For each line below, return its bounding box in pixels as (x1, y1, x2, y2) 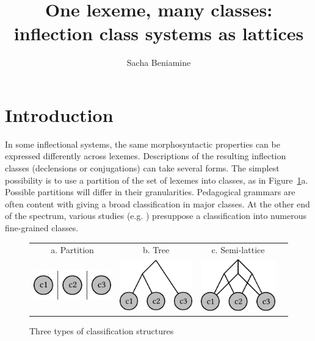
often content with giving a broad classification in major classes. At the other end (5, 197, 310, 210)
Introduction (5, 102, 114, 127)
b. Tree (142, 243, 170, 256)
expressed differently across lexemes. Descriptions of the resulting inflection (5, 149, 286, 162)
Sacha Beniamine (126, 56, 191, 69)
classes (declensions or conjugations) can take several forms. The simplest (5, 162, 280, 174)
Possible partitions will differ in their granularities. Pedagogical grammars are (5, 185, 295, 198)
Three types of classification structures (29, 325, 174, 337)
